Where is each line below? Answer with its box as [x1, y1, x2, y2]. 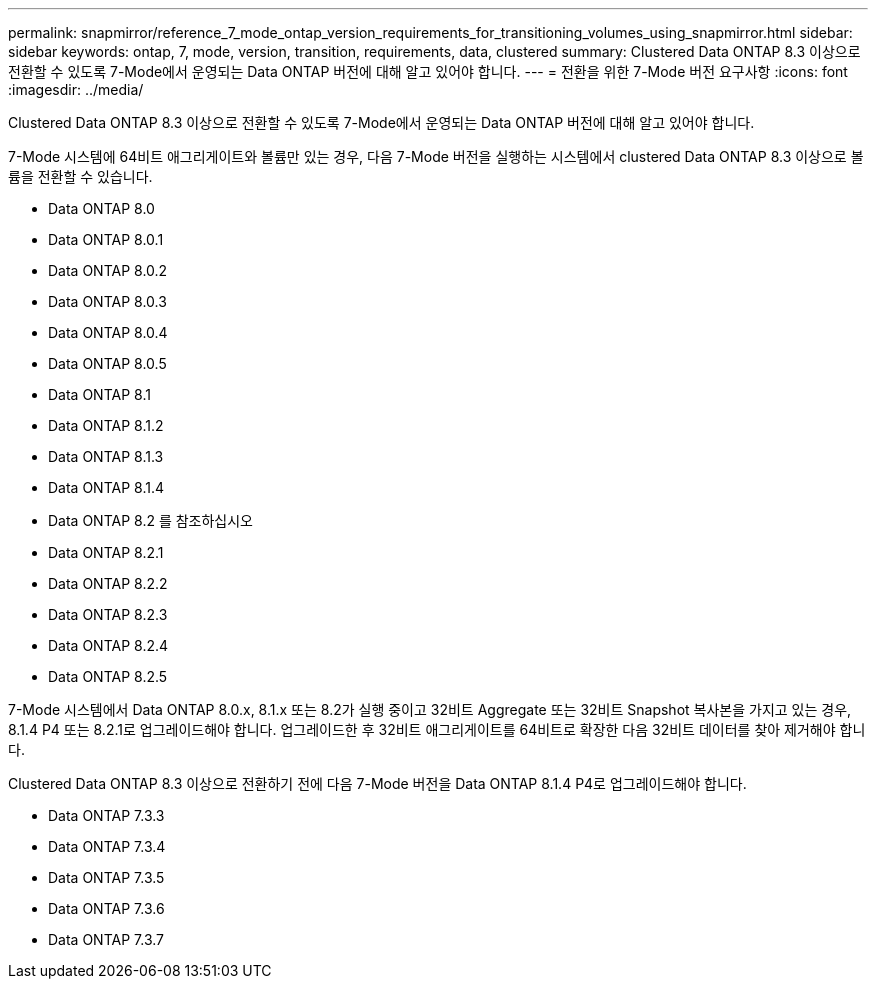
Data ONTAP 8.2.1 [48, 544, 164, 561]
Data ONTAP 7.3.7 [48, 931, 164, 948]
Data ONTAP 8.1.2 [48, 417, 164, 434]
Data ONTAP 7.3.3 [48, 807, 165, 824]
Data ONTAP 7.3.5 [48, 869, 165, 886]
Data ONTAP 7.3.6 [48, 900, 165, 917]
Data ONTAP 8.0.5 [48, 355, 167, 372]
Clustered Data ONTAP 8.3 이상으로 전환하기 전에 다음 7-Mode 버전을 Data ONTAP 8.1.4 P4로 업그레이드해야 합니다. [8, 775, 747, 792]
